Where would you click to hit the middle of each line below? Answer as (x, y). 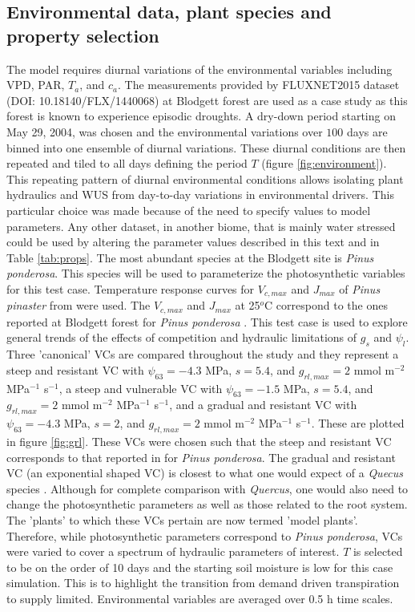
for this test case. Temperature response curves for (131, 288)
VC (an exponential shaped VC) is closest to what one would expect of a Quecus (205, 473)
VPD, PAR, (36, 85)
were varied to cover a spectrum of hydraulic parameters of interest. (173, 551)
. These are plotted (358, 423)
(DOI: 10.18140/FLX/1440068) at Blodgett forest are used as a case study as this (207, 100)
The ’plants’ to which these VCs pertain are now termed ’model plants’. (182, 519)
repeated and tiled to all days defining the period (127, 163)
